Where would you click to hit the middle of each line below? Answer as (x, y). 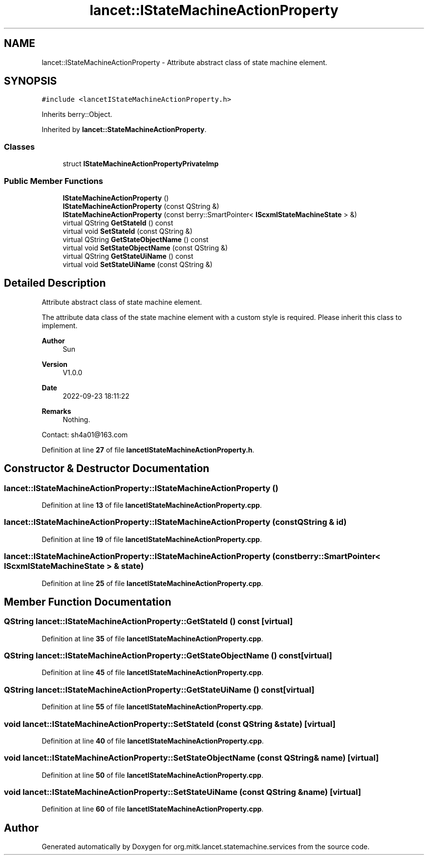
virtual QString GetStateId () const (118, 223)
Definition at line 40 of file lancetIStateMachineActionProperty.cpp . (153, 741)
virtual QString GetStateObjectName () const (136, 239)
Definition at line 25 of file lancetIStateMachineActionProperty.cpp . (152, 583)
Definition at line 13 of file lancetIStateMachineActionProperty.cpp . (152, 505)
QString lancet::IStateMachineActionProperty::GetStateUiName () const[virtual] (159, 689)
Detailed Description (55, 283)
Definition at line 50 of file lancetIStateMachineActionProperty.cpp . (152, 775)
